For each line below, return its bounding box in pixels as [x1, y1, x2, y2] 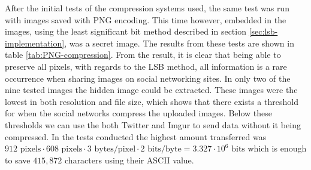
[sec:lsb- [249, 25, 278, 38]
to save [5, 153, 31, 166]
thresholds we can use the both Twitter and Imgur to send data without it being [5, 118, 301, 131]
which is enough [247, 142, 307, 154]
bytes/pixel [94, 145, 136, 154]
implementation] [5, 36, 65, 49]
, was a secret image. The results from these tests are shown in [64, 36, 294, 49]
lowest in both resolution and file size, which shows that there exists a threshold [5, 95, 298, 107]
